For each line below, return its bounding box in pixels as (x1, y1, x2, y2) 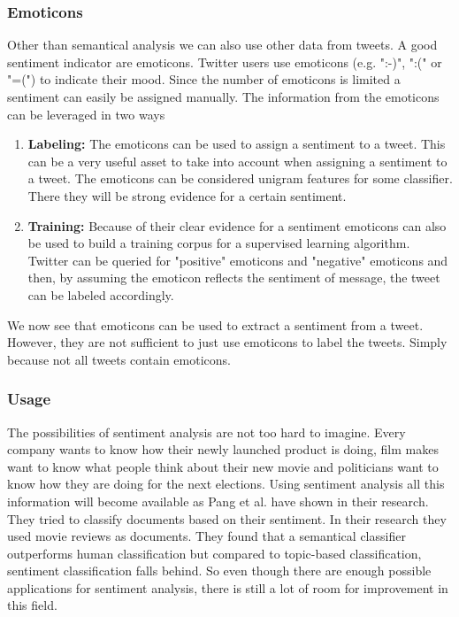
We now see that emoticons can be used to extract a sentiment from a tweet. (7, 315, 424, 334)
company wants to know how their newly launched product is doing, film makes (7, 440, 439, 459)
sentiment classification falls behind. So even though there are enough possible (7, 561, 432, 580)
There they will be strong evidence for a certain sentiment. (27, 186, 347, 204)
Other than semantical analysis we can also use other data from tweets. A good (7, 35, 438, 54)
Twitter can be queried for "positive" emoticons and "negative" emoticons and (27, 251, 448, 269)
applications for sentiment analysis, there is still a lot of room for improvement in (7, 578, 448, 597)
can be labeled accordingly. (27, 285, 174, 304)
